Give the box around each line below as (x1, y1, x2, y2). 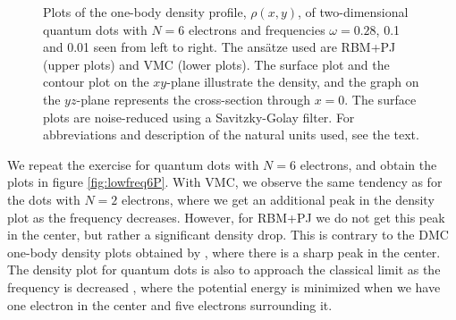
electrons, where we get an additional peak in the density (121, 189, 435, 208)
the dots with (7, 189, 80, 208)
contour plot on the (43, 72, 149, 91)
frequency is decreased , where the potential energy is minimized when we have (7, 277, 441, 296)
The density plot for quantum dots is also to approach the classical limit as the (7, 260, 441, 279)
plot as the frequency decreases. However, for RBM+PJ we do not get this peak (7, 207, 445, 226)
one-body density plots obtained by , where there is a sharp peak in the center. (7, 242, 441, 261)
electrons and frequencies (188, 20, 325, 38)
